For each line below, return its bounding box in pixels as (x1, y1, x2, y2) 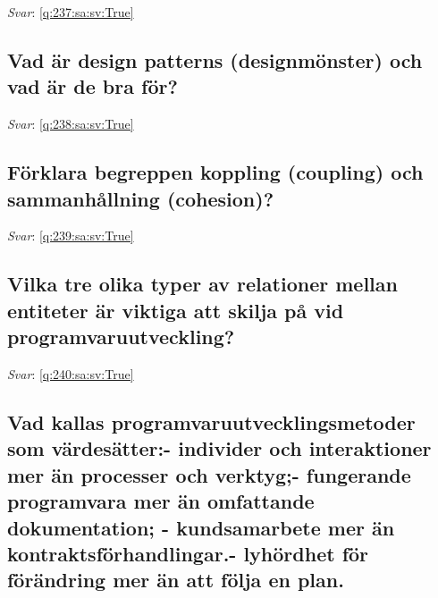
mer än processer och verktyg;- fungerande (7, 460, 411, 488)
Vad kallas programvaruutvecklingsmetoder (7, 408, 416, 435)
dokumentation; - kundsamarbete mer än (7, 513, 395, 541)
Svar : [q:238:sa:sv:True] (7, 114, 134, 133)
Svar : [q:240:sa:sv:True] (7, 364, 134, 383)
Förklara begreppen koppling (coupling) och (7, 158, 424, 186)
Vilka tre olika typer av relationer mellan (7, 270, 398, 298)
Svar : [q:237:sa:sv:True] (7, 3, 134, 21)
